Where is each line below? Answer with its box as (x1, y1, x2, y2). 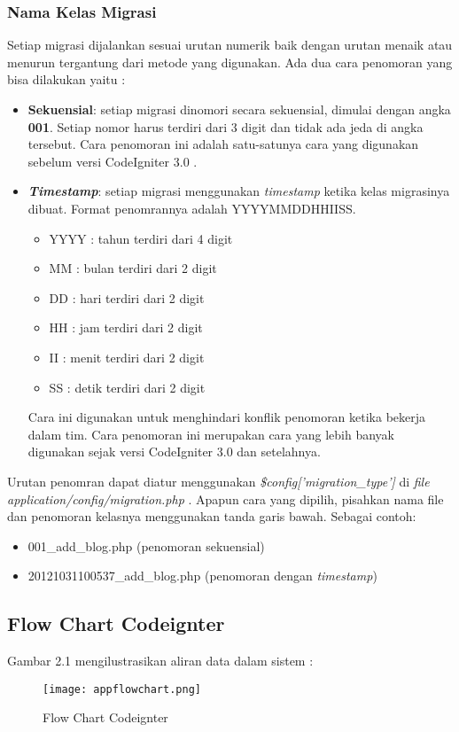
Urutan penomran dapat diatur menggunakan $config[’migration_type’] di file (7, 471, 430, 490)
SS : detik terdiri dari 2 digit (49, 378, 206, 396)
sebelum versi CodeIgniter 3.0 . (27, 152, 198, 170)
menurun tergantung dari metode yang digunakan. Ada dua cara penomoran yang (7, 52, 453, 71)
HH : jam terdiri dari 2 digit (49, 318, 203, 337)
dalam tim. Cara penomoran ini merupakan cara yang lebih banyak (27, 424, 394, 443)
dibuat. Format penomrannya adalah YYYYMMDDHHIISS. (27, 199, 356, 217)
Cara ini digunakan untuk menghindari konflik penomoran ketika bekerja (27, 408, 426, 426)
